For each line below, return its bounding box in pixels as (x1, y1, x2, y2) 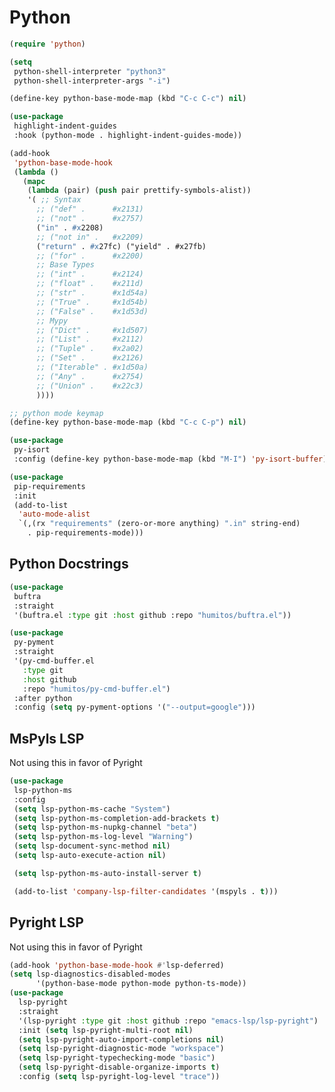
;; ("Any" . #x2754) (35, 371, 144, 381)
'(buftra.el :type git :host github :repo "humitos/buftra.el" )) (13, 610, 292, 620)
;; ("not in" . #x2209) (35, 232, 144, 242)
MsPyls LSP (9, 730, 85, 747)
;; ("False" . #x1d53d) (35, 306, 149, 316)
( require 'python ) (9, 39, 86, 49)
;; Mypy (35, 316, 69, 326)
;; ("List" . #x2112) (35, 334, 144, 345)
